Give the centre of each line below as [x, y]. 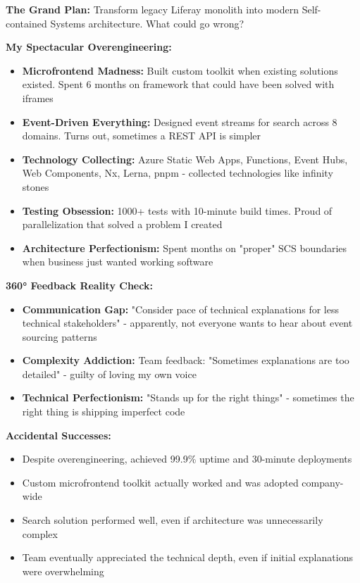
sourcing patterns [60, 336]
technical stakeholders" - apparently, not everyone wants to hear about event [187, 323]
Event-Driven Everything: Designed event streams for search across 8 [180, 121]
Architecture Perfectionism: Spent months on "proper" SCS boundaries [185, 247]
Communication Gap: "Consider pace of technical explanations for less [181, 309]
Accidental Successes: [58, 435]
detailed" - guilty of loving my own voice [109, 374]
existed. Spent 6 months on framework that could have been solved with [178, 84]
